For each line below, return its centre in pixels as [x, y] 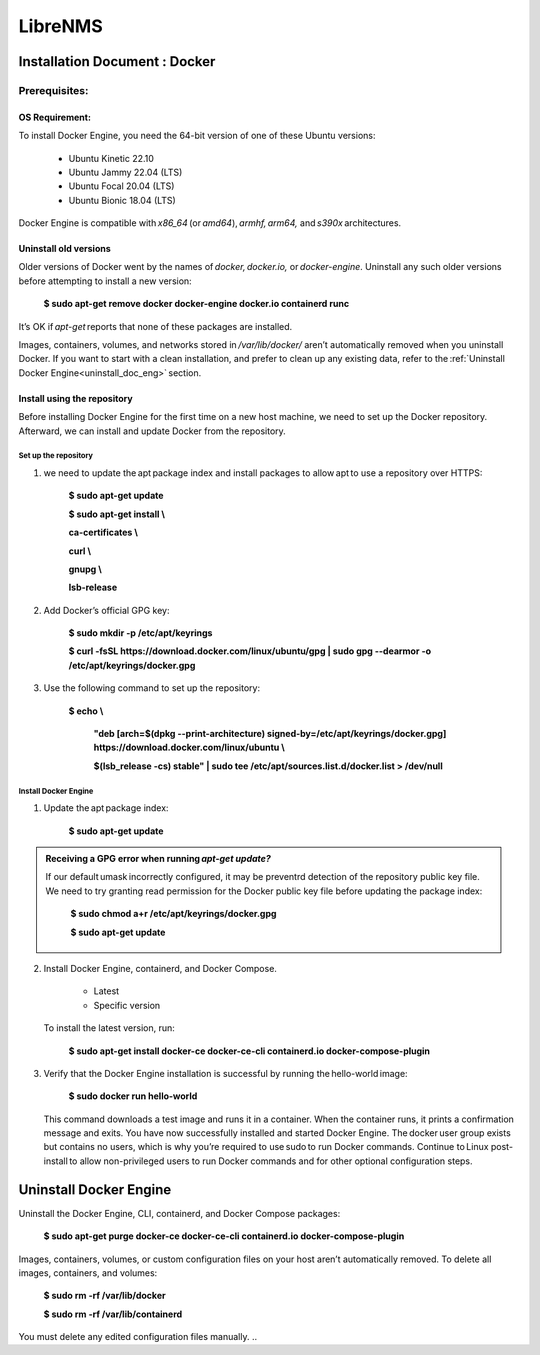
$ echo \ [86, 711]
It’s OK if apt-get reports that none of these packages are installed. [155, 326]
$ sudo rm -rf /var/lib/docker [104, 1296]
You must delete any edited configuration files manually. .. [138, 1337]
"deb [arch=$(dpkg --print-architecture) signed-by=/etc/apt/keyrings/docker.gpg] [270, 734]
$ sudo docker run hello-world [133, 1096]
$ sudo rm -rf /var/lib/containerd [113, 1314]
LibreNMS [61, 26]
